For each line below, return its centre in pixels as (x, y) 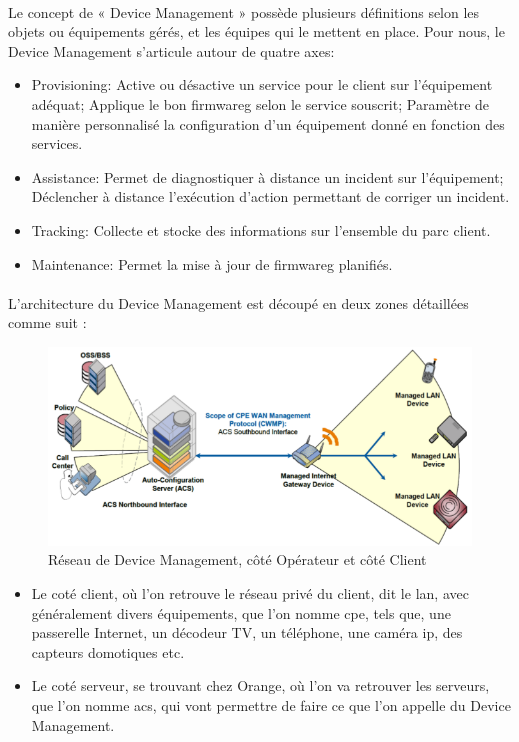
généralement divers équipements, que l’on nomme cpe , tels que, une (241, 612)
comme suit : (47, 322)
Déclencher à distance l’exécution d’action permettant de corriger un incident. (270, 196)
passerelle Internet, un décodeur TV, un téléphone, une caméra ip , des (247, 632)
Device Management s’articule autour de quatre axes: (171, 50)
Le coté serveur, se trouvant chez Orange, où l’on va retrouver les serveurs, (260, 685)
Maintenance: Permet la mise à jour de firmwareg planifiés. (212, 263)
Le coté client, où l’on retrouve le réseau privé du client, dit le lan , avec (250, 592)
